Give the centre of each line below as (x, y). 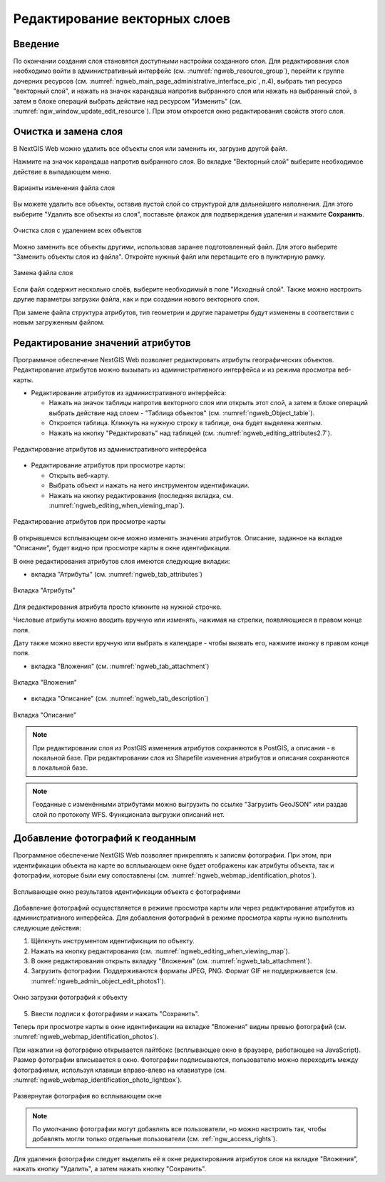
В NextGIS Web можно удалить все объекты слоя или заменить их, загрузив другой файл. (150, 148)
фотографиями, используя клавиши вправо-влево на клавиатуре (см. (120, 1070)
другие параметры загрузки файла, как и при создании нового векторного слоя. (136, 299)
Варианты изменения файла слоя (64, 188)
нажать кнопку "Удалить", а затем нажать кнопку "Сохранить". (110, 1169)
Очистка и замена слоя (68, 131)
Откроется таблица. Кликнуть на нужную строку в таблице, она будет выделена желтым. (186, 423)
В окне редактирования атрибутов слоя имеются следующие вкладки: (122, 561)
